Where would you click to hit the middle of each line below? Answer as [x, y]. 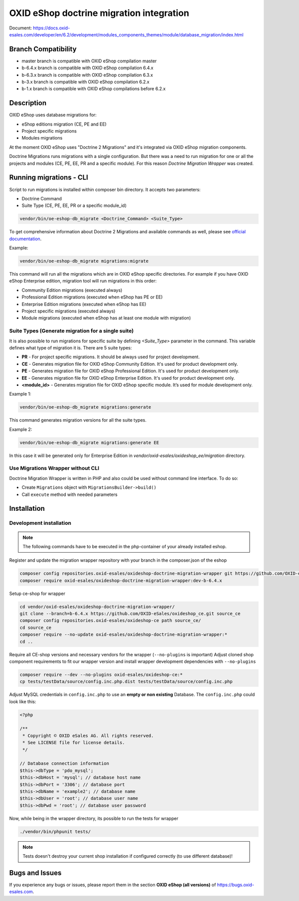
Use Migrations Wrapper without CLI [54, 468]
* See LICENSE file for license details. [74, 743]
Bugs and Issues [35, 873]
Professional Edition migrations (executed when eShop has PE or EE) [92, 297]
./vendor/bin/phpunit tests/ [55, 831]
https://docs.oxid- [52, 28]
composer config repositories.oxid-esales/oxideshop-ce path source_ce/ [110, 621]
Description [28, 103]
